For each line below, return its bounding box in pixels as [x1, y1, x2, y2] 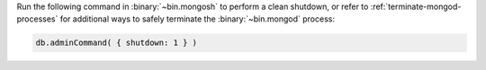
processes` [16, 13, 58, 24]
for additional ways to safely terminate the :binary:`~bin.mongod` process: [59, 13, 335, 24]
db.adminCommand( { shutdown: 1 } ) [35, 38, 198, 48]
